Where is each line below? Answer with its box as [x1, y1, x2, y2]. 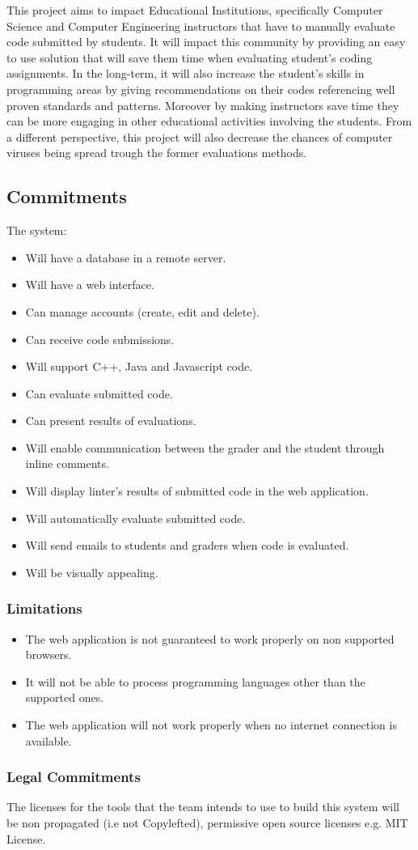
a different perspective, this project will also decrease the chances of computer [6, 128, 393, 145]
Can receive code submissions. [25, 330, 175, 347]
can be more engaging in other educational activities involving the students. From [6, 113, 412, 130]
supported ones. [25, 689, 104, 706]
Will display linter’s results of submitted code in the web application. [25, 482, 369, 499]
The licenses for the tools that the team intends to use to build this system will [6, 798, 399, 815]
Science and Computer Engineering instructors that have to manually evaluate [6, 17, 395, 34]
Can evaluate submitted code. [25, 385, 173, 402]
